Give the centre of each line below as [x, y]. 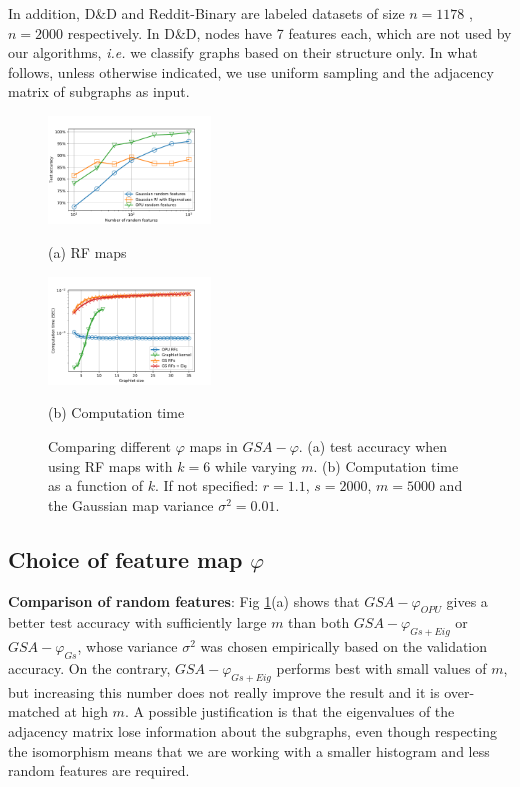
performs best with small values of [381, 668]
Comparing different [109, 446]
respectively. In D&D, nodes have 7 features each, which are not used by [289, 32]
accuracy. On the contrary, [89, 668]
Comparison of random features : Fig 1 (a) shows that [184, 600]
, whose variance [127, 646]
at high [86, 711]
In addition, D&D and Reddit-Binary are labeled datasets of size [206, 13]
